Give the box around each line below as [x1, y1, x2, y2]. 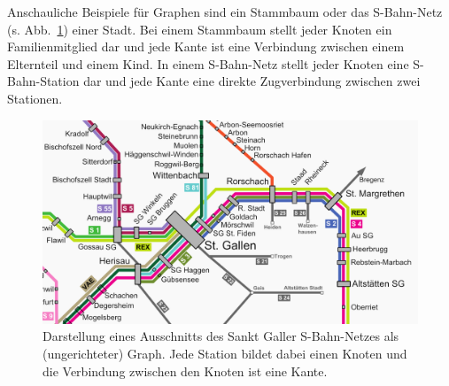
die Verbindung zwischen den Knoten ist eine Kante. [43, 361, 328, 380]
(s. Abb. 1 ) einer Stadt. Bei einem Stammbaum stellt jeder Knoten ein [7, 19, 392, 38]
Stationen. [7, 89, 63, 107]
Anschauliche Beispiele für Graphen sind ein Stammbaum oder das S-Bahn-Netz [7, 3, 443, 20]
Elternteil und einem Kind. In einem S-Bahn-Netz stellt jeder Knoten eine [7, 54, 409, 73]
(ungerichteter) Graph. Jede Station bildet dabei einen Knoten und [43, 344, 407, 362]
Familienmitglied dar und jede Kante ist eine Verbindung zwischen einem [7, 37, 405, 56]
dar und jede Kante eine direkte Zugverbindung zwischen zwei [83, 72, 421, 90]
